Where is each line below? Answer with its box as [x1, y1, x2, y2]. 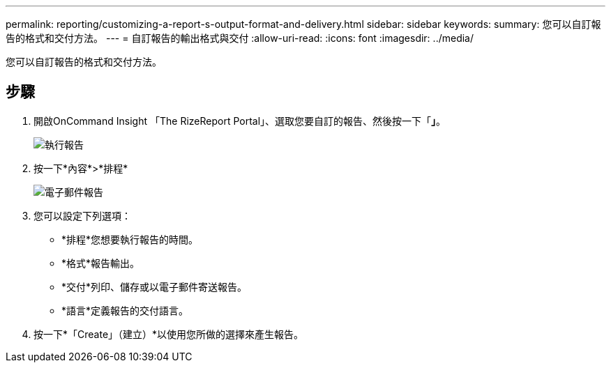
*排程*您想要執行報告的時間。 [61, 233, 199, 245]
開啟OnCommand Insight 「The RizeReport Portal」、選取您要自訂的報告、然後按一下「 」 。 [33, 114, 446, 127]
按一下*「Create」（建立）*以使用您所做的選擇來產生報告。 [33, 328, 304, 340]
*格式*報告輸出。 [61, 256, 140, 269]
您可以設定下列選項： [33, 209, 131, 222]
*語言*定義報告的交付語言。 [61, 304, 189, 316]
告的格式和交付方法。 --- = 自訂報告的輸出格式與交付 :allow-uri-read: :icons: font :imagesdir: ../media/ [6, 32, 474, 44]
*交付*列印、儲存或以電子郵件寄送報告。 [61, 280, 248, 293]
